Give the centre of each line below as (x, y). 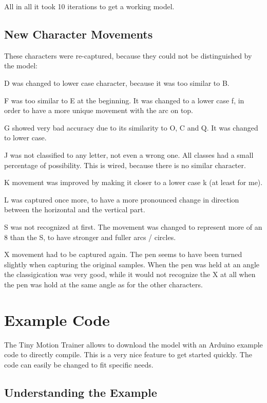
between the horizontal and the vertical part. (75, 209)
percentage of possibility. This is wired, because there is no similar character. (125, 165)
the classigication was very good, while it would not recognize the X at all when (130, 274)
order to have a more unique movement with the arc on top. (99, 110)
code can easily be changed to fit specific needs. (79, 364)
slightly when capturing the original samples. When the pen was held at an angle (132, 264)
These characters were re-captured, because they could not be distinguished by (128, 55)
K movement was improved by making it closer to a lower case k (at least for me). (133, 182)
